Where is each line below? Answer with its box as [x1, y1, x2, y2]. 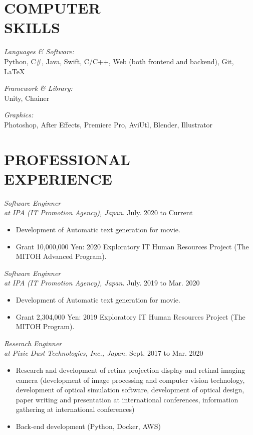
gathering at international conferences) [16, 404, 135, 414]
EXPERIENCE [4, 168, 112, 189]
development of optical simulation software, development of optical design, [16, 384, 244, 395]
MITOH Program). [16, 321, 75, 332]
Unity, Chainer [4, 92, 50, 103]
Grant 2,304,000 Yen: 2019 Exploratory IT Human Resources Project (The [16, 311, 245, 322]
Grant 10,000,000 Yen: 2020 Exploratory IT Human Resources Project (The [16, 241, 249, 251]
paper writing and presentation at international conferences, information [16, 394, 238, 404]
